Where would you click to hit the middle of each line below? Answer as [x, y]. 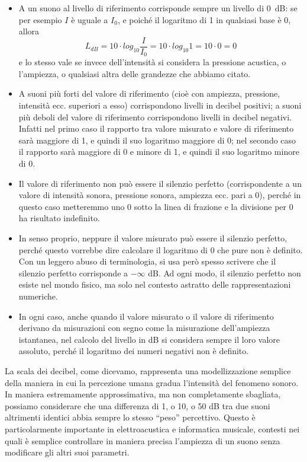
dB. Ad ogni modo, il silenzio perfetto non [224, 273]
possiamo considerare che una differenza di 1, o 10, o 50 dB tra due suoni [138, 405]
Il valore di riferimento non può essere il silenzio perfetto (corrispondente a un [160, 183]
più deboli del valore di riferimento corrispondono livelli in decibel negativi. [155, 117]
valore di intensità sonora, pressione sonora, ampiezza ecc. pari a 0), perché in [160, 195]
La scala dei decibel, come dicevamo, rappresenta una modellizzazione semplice [148, 370]
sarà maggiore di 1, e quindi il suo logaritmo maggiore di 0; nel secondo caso [157, 140]
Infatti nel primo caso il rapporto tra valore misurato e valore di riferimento [156, 128]
